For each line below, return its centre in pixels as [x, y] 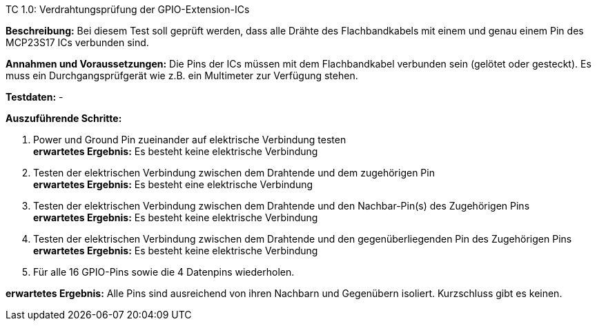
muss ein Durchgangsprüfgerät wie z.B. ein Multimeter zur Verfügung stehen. [182, 75]
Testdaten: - [35, 97]
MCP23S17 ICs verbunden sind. [77, 42]
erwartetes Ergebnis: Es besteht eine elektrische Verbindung [173, 184]
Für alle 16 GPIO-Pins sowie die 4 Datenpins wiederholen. [164, 272]
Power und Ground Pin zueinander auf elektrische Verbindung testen [190, 140]
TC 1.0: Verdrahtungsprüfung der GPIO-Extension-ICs [128, 9]
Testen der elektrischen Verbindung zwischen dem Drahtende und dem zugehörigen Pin [234, 173]
